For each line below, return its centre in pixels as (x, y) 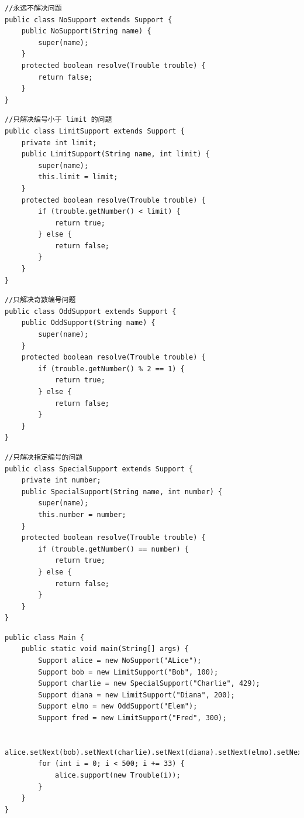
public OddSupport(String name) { (88, 323)
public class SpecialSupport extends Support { (99, 469)
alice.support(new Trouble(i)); (118, 775)
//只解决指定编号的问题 (44, 457)
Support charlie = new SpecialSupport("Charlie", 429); (149, 684)
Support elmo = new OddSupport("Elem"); (118, 706)
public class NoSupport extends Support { (89, 20)
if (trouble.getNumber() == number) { (113, 549)
